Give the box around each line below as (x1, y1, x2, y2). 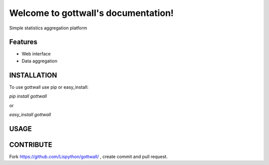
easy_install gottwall (9, 111, 51, 117)
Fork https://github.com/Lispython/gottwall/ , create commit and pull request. (9, 154, 168, 160)
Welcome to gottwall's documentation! (9, 7, 174, 18)
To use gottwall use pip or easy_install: (9, 84, 89, 90)
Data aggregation (21, 58, 57, 64)
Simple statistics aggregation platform (9, 25, 87, 31)
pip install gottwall (9, 93, 47, 99)
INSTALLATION (9, 71, 57, 79)
